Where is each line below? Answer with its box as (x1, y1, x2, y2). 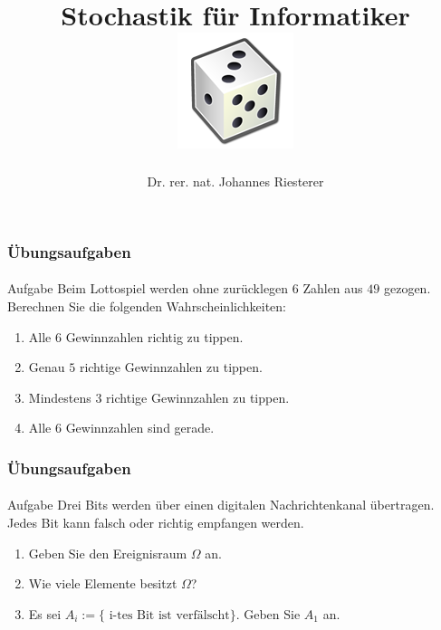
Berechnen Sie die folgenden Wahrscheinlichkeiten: (7, 297, 286, 316)
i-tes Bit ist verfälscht (109, 608, 230, 622)
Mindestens (28, 387, 91, 406)
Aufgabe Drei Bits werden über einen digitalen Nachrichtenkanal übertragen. (7, 495, 435, 514)
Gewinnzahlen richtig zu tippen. (65, 327, 244, 346)
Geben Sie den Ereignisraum (28, 543, 187, 562)
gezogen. (383, 279, 431, 298)
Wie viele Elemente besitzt (28, 574, 177, 593)
